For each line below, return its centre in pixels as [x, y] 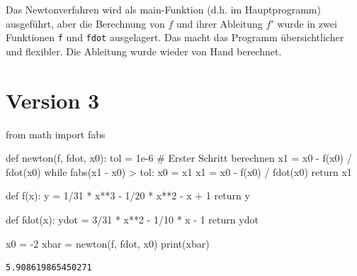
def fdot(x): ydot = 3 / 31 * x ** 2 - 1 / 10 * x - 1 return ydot [132, 219]
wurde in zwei [307, 23]
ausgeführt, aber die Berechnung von [85, 23]
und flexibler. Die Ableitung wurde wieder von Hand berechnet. [144, 51]
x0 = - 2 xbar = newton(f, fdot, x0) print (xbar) [108, 243]
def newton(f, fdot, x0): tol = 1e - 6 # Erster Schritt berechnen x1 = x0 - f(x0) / [179, 158]
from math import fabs [56, 134]
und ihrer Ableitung [220, 23]
